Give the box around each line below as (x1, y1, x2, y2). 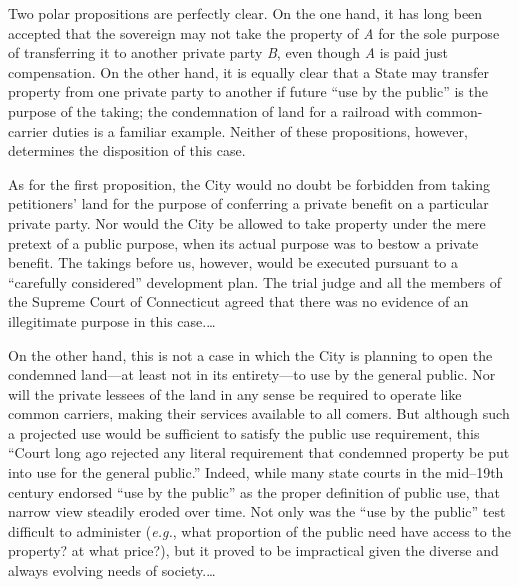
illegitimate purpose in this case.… (8, 310, 216, 331)
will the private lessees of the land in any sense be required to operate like (8, 383, 462, 404)
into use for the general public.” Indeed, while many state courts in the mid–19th (8, 462, 504, 483)
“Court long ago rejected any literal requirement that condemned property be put (8, 442, 510, 463)
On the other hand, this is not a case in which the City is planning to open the (8, 344, 493, 365)
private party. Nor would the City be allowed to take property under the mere (8, 212, 486, 233)
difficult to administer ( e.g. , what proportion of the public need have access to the (8, 520, 511, 541)
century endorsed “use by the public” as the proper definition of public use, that (8, 481, 501, 502)
